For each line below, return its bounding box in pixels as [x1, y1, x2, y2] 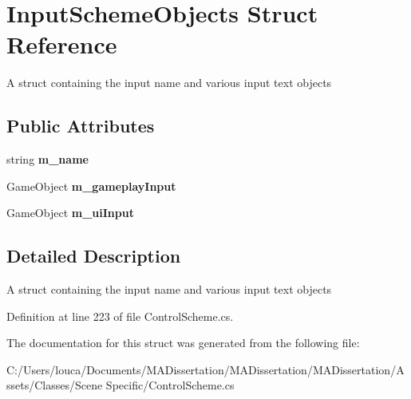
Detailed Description [6, 243, 181, 268]
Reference [6, 28, 117, 61]
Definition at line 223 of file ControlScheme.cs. [6, 307, 234, 324]
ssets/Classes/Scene [6, 377, 103, 393]
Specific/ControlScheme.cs [105, 377, 235, 393]
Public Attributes [6, 113, 155, 138]
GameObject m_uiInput [6, 204, 134, 221]
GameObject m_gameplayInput [6, 177, 176, 194]
